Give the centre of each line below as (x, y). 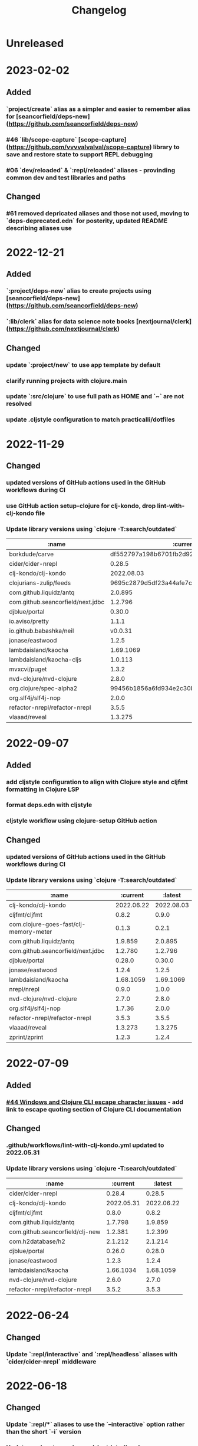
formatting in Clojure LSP (43, 789)
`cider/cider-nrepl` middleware (51, 1362)
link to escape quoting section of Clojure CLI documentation (94, 1109)
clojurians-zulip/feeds (40, 583)
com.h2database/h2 (37, 1241)
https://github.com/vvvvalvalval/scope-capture (79, 147)
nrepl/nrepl (24, 989)
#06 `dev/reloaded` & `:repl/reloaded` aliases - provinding (91, 170)
